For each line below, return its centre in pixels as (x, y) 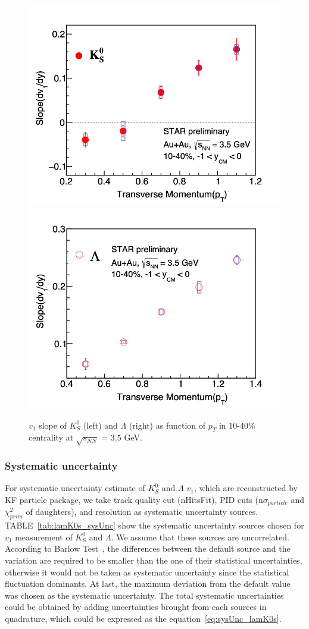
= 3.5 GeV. (122, 437)
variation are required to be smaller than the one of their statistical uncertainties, (154, 560)
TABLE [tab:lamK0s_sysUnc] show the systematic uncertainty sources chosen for (154, 525)
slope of (53, 425)
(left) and (100, 425)
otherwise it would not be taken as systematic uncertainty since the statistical (147, 572)
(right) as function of (167, 425)
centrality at (51, 437)
